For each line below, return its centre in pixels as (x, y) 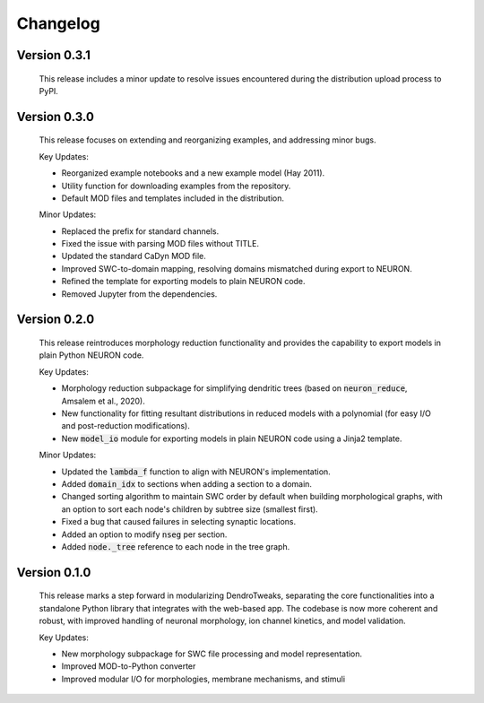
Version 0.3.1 (54, 55)
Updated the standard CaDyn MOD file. (134, 256)
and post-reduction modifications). (125, 426)
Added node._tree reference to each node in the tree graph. (176, 546)
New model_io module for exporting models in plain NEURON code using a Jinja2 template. (232, 438)
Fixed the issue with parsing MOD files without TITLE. (160, 244)
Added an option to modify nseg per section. (144, 534)
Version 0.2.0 (56, 320)
